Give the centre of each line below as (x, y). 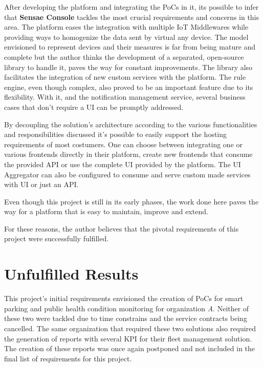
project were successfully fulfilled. (57, 238)
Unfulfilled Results (71, 274)
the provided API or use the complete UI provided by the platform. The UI (123, 164)
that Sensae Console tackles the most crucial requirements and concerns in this (132, 17)
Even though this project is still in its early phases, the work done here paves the (131, 201)
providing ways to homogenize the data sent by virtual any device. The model (126, 37)
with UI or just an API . (41, 184)
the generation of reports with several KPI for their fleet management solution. (128, 338)
